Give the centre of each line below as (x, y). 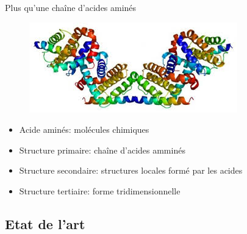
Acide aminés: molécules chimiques (84, 129)
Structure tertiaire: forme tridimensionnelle (100, 190)
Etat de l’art (45, 223)
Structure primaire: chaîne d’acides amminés (102, 150)
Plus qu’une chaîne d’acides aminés (71, 7)
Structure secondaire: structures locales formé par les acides (131, 170)
